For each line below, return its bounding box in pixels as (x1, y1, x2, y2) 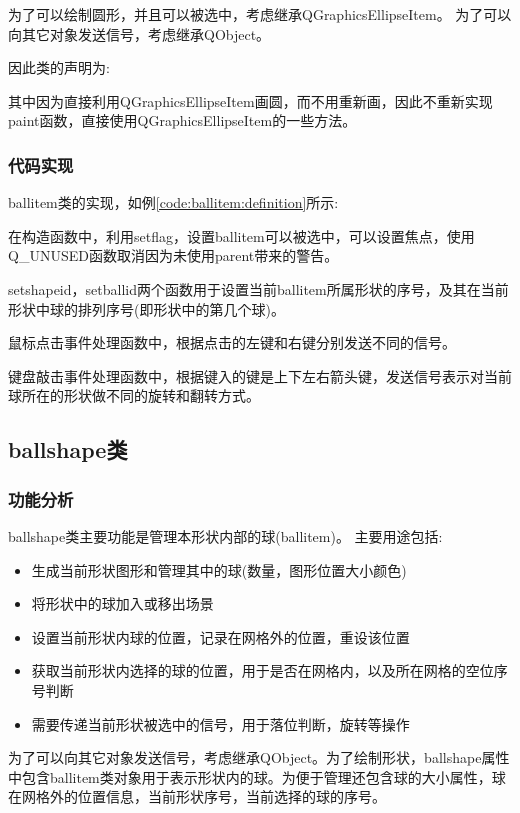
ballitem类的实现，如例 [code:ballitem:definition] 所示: (8, 192, 339, 213)
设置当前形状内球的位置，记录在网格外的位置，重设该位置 (31, 626, 410, 647)
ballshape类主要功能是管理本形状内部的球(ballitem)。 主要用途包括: (8, 525, 443, 546)
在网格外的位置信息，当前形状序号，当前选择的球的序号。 (8, 786, 386, 807)
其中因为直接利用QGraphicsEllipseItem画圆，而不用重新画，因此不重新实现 (8, 90, 493, 111)
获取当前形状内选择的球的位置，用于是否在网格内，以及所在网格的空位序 (31, 660, 508, 681)
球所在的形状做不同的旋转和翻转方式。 (8, 385, 260, 406)
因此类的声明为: (8, 57, 110, 78)
